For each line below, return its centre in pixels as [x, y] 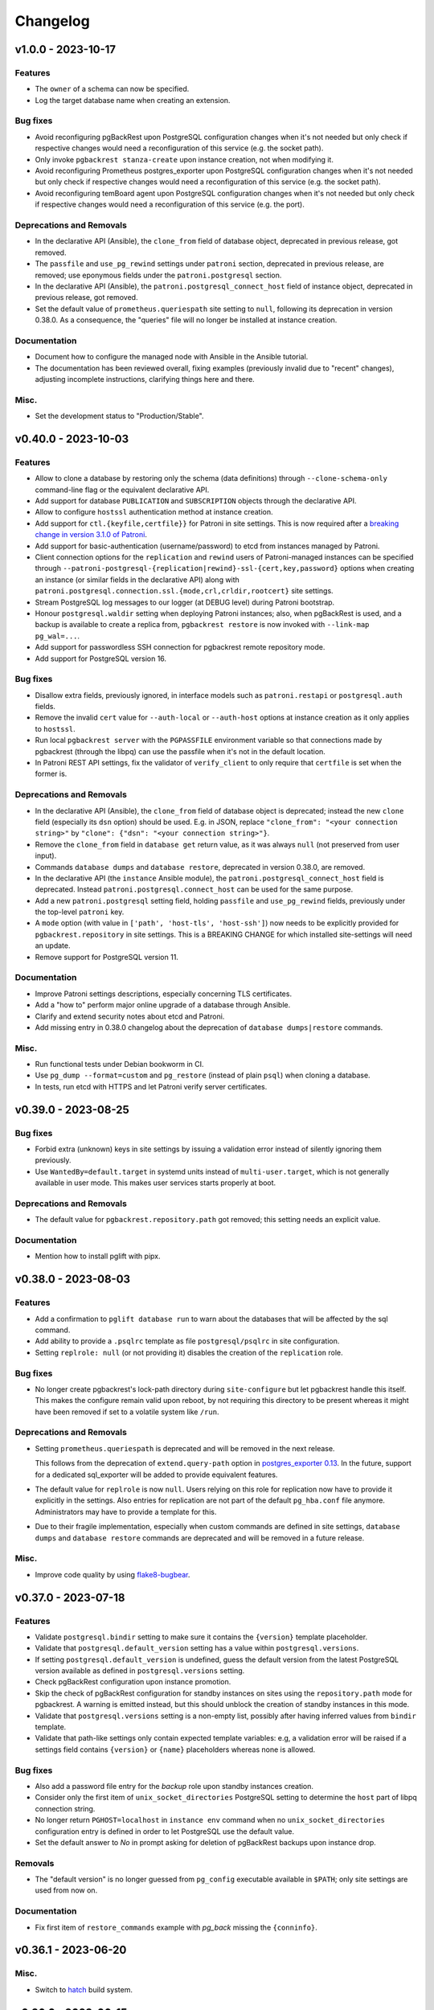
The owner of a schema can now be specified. [112, 89]
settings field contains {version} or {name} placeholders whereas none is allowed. [175, 1750]
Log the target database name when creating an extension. [133, 100]
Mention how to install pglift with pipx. [98, 1256]
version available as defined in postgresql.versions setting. [140, 1671]
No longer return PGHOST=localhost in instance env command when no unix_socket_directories [210, 1820]
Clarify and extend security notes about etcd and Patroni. [130, 1016]
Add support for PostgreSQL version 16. [101, 658]
